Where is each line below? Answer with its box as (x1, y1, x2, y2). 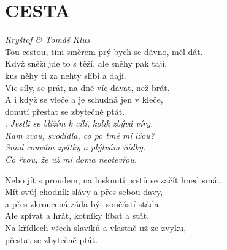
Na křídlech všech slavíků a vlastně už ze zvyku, (5, 221, 187, 234)
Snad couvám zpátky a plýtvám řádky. (5, 141, 146, 153)
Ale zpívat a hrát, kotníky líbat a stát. (5, 209, 150, 222)
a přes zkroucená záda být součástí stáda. (5, 197, 161, 210)
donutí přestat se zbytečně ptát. (5, 105, 125, 117)
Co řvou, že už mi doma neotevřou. (5, 153, 137, 166)
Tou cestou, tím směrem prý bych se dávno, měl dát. (5, 45, 203, 57)
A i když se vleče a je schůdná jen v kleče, (5, 93, 163, 106)
